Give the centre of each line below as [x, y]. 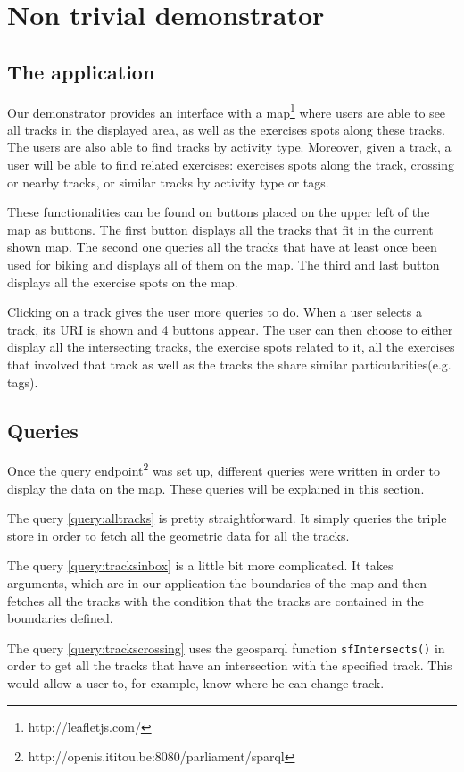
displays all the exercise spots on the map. [123, 282]
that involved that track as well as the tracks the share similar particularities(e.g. [229, 364]
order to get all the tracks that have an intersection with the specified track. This [230, 665]
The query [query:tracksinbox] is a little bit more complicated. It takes [200, 565]
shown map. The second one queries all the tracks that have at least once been [222, 247]
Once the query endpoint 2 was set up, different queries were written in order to [224, 469]
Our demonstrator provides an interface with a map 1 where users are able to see [227, 111]
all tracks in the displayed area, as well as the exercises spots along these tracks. [226, 129]
